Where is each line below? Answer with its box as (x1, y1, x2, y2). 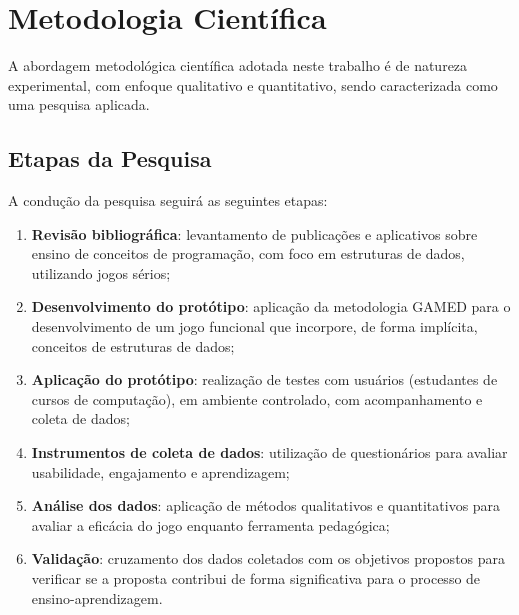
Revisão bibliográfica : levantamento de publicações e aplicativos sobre (31, 223, 478, 244)
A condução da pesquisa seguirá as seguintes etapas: (8, 190, 328, 211)
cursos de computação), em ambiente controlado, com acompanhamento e (31, 388, 483, 409)
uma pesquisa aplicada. (8, 94, 150, 115)
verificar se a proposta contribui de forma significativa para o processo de (31, 568, 481, 589)
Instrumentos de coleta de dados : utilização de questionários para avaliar (31, 442, 508, 463)
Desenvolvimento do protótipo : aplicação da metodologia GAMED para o (31, 296, 511, 317)
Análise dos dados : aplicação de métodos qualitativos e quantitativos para (31, 495, 501, 516)
